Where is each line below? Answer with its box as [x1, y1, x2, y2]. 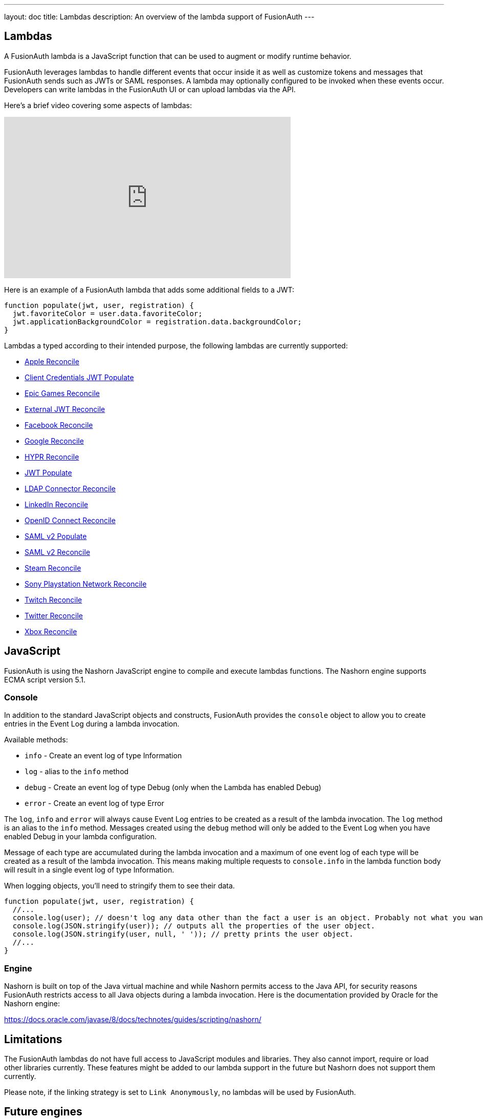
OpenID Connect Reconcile [25, 515, 116, 525]
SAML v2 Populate [25, 531, 87, 541]
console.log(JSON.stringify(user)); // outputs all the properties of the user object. [12, 922, 375, 930]
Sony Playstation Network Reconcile [25, 579, 147, 588]
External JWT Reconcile [25, 404, 105, 413]
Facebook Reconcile [25, 420, 93, 429]
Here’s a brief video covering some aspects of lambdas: [4, 100, 192, 110]
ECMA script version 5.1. [4, 675, 86, 684]
